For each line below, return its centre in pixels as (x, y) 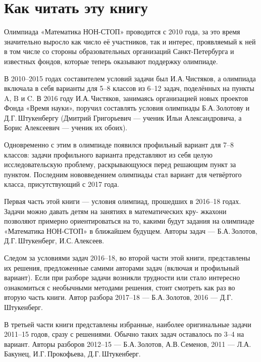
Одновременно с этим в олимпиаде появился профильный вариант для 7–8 (119, 145)
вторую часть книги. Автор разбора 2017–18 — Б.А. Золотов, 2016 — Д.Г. (119, 297)
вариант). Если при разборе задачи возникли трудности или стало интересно (122, 277)
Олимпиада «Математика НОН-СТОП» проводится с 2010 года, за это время (122, 32)
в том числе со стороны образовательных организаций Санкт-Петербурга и (119, 51)
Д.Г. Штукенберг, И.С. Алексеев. (54, 241)
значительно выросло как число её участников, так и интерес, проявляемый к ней (130, 41)
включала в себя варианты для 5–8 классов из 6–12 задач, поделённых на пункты (129, 88)
